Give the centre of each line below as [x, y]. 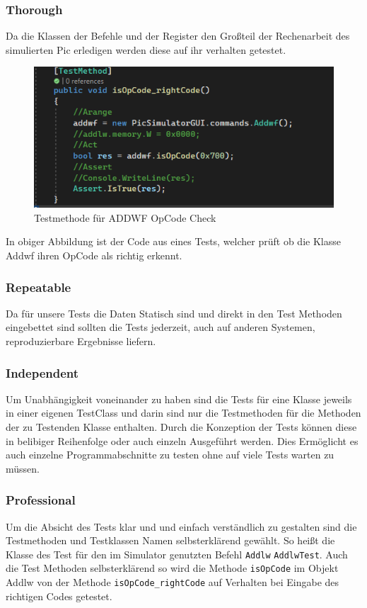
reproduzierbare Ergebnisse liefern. [81, 340]
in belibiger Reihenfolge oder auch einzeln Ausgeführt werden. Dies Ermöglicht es [182, 440]
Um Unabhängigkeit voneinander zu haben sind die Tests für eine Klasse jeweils [179, 399]
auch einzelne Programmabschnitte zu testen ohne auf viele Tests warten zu [170, 455]
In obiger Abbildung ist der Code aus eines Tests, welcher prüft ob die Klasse [173, 241]
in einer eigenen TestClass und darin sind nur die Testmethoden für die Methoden [183, 413]
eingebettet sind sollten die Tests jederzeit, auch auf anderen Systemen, [161, 327]
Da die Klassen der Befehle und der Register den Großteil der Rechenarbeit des [178, 36]
